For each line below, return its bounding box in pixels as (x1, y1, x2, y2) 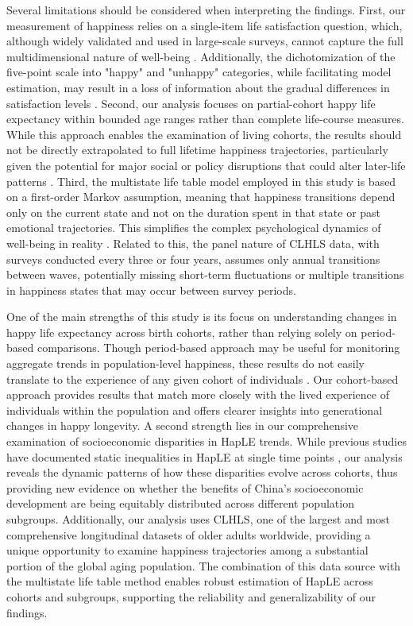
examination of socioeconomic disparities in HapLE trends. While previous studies (6, 433, 407, 450)
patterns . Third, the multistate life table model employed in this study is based (6, 172, 396, 189)
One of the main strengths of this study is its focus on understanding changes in (6, 308, 397, 325)
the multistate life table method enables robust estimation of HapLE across (6, 573, 373, 589)
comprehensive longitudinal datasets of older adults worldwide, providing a (6, 526, 371, 543)
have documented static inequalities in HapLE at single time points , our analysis (6, 448, 403, 465)
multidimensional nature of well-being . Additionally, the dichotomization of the (6, 48, 396, 64)
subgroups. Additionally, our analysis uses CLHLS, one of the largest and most (6, 511, 390, 527)
